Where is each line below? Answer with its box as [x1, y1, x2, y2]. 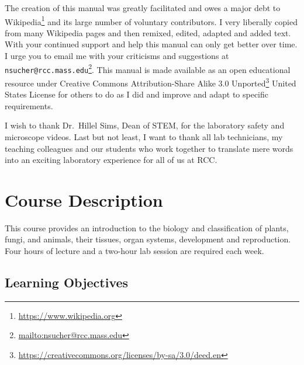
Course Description [5, 187, 163, 211]
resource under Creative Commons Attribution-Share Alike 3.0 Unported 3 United [5, 75, 296, 89]
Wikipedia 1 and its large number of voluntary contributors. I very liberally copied [5, 13, 298, 27]
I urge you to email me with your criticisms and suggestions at [5, 50, 229, 62]
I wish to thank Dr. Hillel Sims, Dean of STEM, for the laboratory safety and [5, 119, 285, 131]
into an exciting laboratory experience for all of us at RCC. [5, 154, 217, 166]
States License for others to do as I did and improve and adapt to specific [5, 88, 269, 100]
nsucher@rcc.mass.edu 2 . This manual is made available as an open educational [5, 61, 291, 75]
